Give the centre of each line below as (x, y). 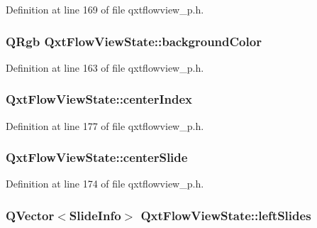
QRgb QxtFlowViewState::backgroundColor (134, 41)
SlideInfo (95, 215)
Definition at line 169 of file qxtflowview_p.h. (105, 9)
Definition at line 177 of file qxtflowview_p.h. (105, 125)
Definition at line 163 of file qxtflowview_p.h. (105, 67)
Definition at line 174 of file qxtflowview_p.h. (105, 184)
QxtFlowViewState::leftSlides (226, 215)
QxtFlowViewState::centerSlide (97, 157)
